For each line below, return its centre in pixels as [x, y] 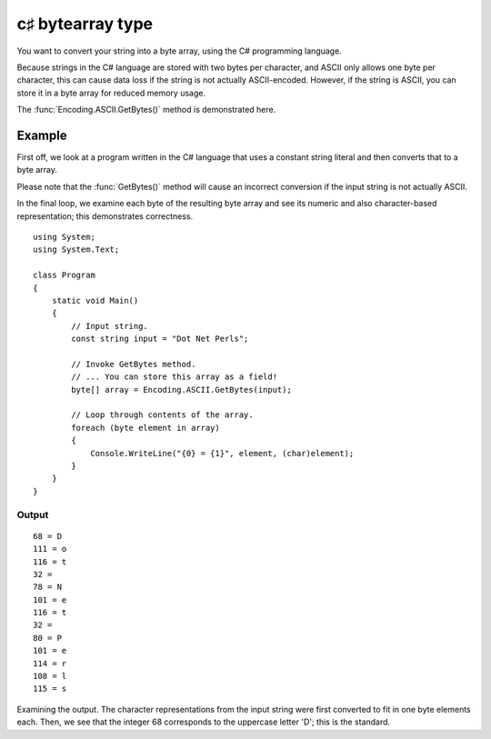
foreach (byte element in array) [145, 428]
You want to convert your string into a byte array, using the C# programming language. [180, 51]
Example [42, 135]
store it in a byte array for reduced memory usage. [111, 93]
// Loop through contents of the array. [162, 415]
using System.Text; [76, 250]
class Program [64, 275]
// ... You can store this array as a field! [174, 377]
